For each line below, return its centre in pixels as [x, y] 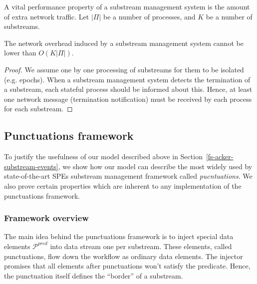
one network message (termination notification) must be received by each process [128, 99]
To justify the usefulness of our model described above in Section [103, 156]
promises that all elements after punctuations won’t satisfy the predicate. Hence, [127, 266]
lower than [20, 53]
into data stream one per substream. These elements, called [141, 246]
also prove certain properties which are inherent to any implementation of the [123, 185]
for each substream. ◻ [38, 109]
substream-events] [31, 166]
